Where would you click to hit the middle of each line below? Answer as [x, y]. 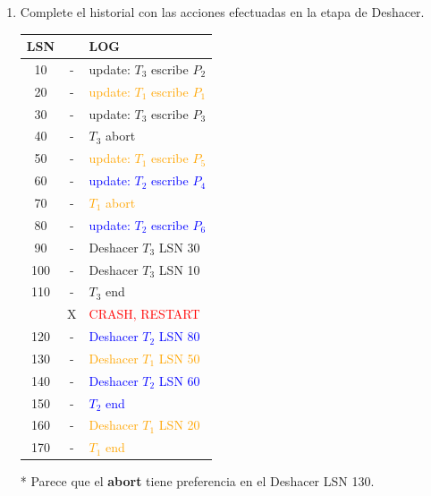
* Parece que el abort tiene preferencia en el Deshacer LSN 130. [197, 481]
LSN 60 [179, 380]
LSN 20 [179, 425]
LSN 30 [179, 247]
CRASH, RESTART [144, 314]
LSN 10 [179, 269]
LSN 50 [179, 358]
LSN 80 [179, 336]
